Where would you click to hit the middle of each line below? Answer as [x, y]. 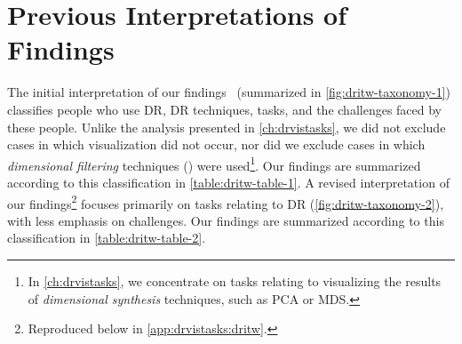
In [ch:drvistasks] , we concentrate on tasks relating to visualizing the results [235, 280]
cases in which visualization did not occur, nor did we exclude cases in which [216, 144]
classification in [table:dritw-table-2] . [107, 238]
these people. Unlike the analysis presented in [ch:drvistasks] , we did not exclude [227, 127]
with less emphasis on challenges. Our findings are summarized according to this [226, 220]
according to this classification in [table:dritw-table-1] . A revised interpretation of [228, 182]
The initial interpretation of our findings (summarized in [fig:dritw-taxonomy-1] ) [229, 92]
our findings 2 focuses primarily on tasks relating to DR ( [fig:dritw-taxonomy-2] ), [226, 202]
